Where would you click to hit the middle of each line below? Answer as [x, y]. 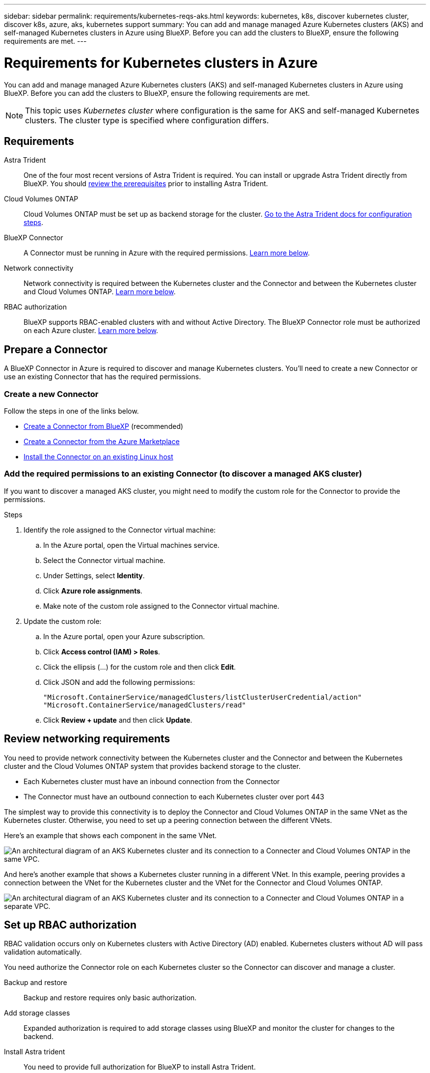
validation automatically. [43, 952]
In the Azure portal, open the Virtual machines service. [131, 545]
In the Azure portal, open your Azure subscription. [124, 636]
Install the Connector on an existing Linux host [98, 456]
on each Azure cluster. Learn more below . [91, 331]
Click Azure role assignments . [93, 591]
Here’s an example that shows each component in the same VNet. [110, 835]
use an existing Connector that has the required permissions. [103, 377]
